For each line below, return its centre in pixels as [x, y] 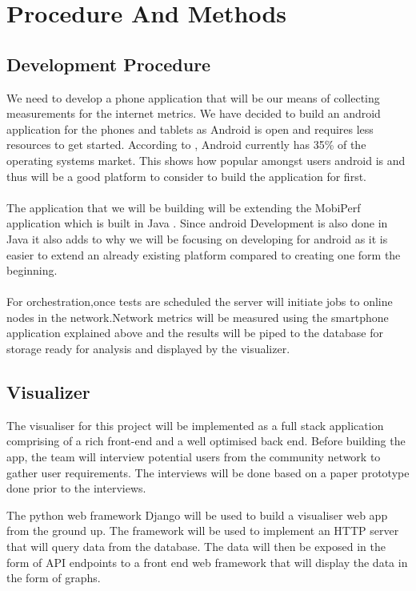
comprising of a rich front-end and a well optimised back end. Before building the [206, 441]
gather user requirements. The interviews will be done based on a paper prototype [208, 472]
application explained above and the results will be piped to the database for [195, 333]
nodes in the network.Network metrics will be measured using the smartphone [198, 317]
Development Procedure [109, 64]
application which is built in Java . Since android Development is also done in [197, 223]
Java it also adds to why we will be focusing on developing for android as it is [197, 238]
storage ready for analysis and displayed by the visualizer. [148, 349]
